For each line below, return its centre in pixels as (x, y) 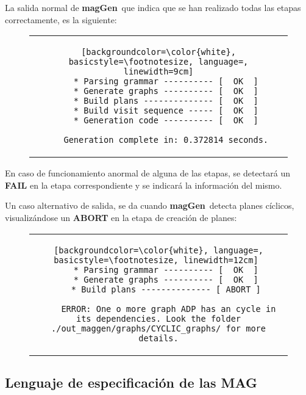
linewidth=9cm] (158, 72)
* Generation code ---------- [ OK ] (166, 121)
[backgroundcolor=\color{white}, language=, (158, 250)
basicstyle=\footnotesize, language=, (158, 62)
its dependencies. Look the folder (158, 318)
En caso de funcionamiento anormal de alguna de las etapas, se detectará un (148, 173)
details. (158, 338)
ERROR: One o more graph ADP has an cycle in (169, 309)
